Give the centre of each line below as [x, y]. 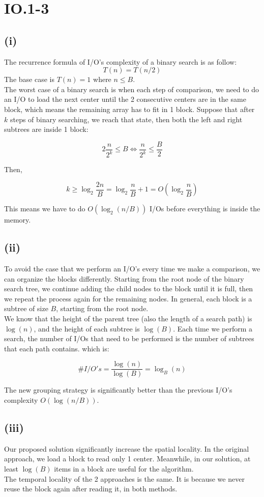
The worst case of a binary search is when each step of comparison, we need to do [132, 89]
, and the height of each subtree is [87, 328]
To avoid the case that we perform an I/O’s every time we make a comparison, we [132, 268]
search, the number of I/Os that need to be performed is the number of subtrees [129, 338]
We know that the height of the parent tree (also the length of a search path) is [128, 318]
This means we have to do [45, 209]
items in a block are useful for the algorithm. [124, 468]
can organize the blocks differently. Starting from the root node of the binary [124, 278]
